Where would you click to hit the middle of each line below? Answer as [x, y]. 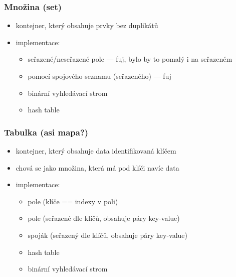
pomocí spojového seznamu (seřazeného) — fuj [99, 76]
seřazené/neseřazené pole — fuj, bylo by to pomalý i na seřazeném [130, 59]
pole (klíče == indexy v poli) [73, 201]
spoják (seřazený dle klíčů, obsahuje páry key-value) [108, 235]
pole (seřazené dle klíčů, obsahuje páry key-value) [104, 218]
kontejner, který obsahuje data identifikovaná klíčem [96, 151]
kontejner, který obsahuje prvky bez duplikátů [87, 25]
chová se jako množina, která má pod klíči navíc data [97, 167]
